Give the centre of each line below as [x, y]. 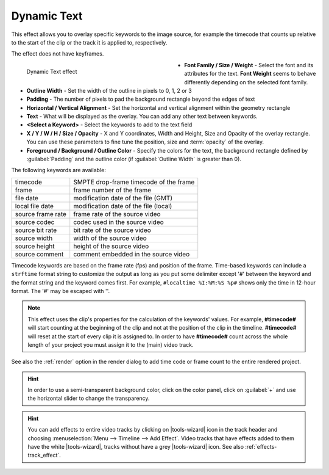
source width [34, 238]
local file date [34, 206]
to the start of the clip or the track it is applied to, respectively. [89, 42]
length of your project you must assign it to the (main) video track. [111, 344]
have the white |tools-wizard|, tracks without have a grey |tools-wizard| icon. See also [136, 447]
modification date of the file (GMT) [123, 198]
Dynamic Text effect [52, 71]
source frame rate [41, 214]
